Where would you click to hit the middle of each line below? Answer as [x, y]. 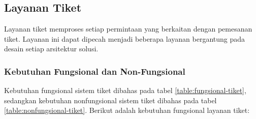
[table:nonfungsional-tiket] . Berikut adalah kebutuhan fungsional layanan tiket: [127, 110]
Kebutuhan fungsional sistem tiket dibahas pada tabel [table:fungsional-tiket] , [125, 90]
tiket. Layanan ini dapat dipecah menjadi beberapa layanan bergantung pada [125, 38]
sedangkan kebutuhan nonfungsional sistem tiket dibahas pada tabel [110, 100]
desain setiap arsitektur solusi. [51, 49]
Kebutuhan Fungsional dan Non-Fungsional [95, 71]
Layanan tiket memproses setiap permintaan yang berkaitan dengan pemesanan [128, 29]
